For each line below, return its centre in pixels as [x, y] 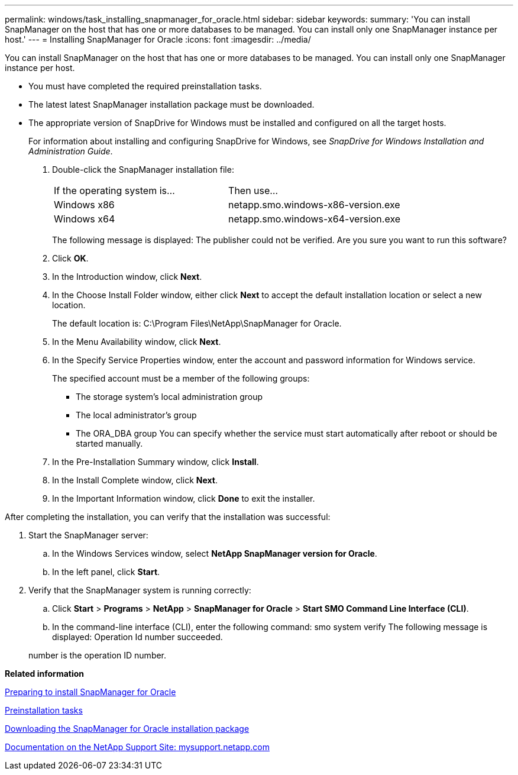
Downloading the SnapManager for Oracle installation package [127, 729]
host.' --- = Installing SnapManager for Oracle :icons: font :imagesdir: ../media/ [158, 39]
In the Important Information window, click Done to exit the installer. [184, 498]
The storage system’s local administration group [169, 397]
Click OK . [70, 258]
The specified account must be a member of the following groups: [181, 378]
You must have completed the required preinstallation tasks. [145, 86]
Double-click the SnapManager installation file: [143, 169]
